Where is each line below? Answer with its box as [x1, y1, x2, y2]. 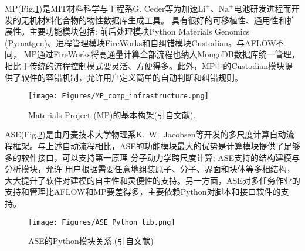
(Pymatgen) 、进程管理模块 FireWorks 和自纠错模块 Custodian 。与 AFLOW [5, 36, 276, 49]
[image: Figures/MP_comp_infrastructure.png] [28, 92, 209, 101]
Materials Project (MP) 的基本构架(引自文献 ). [28, 108, 196, 121]
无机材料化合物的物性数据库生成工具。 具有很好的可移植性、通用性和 [21, 13, 287, 26]
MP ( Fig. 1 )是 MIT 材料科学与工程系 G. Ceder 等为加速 [5, 2, 198, 14]
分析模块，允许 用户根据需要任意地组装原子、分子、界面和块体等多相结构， [5, 163, 295, 175]
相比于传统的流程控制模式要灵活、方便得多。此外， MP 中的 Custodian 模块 [5, 59, 285, 71]
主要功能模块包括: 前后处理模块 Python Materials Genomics [29, 25, 250, 37]
